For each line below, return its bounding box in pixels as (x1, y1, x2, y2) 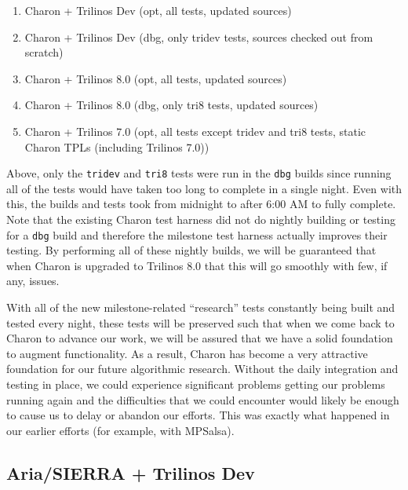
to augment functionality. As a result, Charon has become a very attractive (6, 345, 368, 361)
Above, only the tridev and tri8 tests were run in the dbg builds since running (6, 165, 392, 181)
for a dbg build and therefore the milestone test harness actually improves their (6, 226, 388, 243)
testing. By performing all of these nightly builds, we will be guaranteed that (6, 242, 377, 258)
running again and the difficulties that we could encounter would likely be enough (6, 391, 399, 408)
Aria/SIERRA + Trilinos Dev (6, 460, 255, 485)
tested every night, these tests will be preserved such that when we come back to (6, 314, 395, 331)
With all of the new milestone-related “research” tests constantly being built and (6, 299, 395, 316)
